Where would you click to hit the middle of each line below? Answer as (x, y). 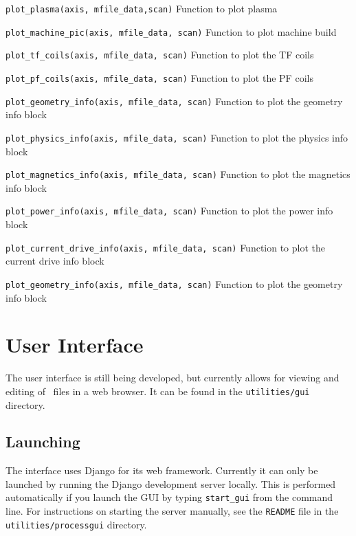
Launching (43, 442)
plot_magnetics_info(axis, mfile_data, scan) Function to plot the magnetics (178, 174)
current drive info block (55, 261)
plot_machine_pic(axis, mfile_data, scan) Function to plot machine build (171, 31)
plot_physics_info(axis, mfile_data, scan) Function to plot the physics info (177, 137)
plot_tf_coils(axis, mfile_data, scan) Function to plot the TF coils (160, 55)
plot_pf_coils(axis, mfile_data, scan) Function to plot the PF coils (159, 77)
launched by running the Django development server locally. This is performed (171, 483)
